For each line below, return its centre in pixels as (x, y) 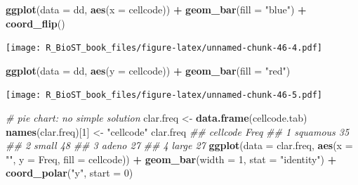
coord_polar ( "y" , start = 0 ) (69, 173)
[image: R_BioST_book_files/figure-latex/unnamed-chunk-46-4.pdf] (164, 48)
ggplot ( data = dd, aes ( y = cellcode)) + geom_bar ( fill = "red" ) (148, 70)
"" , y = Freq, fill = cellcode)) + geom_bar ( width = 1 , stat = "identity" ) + (171, 159)
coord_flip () (35, 23)
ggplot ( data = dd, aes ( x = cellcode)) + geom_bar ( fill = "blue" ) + (156, 9)
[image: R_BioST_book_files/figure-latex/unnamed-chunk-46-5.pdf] (164, 95)
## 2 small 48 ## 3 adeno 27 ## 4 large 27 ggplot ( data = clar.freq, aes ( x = (179, 145)
